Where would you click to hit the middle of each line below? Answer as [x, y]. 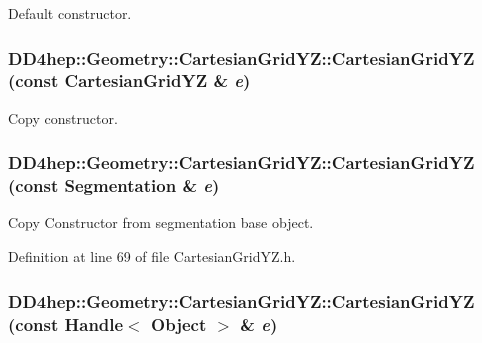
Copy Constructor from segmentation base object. [161, 222]
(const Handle [66, 323]
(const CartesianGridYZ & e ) [129, 80]
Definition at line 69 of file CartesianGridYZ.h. [152, 256]
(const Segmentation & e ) [114, 185]
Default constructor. [70, 13]
